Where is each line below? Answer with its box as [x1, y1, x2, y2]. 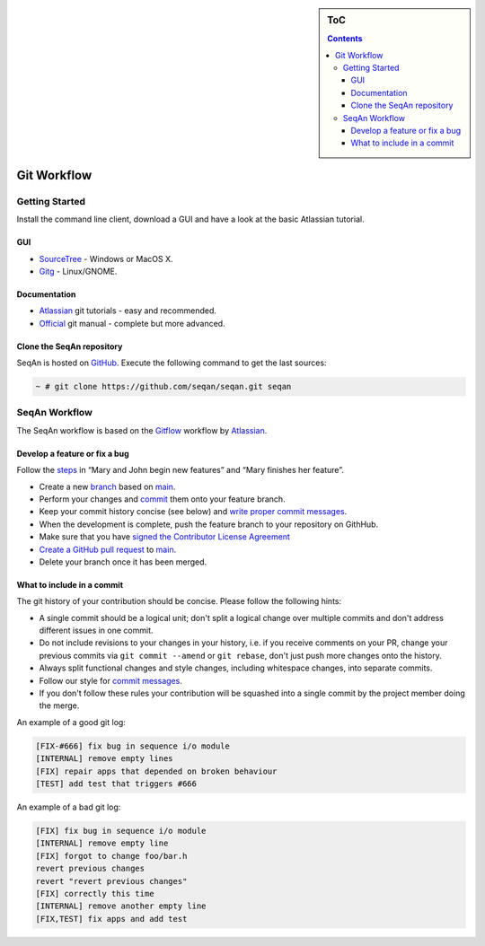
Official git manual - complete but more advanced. [39, 318, 225, 328]
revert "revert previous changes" [35, 876, 188, 886]
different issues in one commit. [39, 625, 154, 636]
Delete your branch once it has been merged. [39, 556, 207, 567]
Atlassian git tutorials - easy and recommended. [39, 305, 217, 316]
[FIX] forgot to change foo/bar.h [35, 851, 188, 861]
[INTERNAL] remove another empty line [35, 901, 207, 911]
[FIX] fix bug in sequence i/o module [35, 826, 207, 836]
